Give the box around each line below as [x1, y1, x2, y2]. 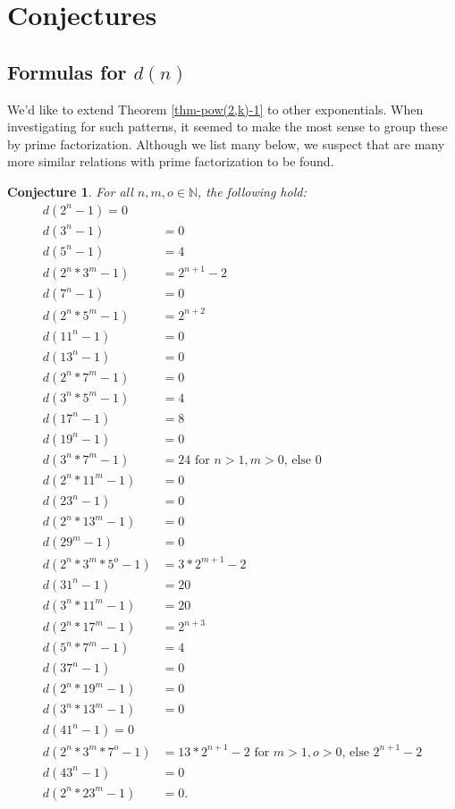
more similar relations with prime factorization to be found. [7, 152, 334, 171]
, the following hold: [198, 181, 307, 200]
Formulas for [7, 57, 127, 85]
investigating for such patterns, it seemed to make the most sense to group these [7, 117, 448, 136]
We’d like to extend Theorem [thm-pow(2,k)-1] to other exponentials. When [7, 99, 424, 118]
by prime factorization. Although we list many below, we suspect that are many [7, 134, 445, 153]
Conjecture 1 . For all [7, 181, 133, 200]
